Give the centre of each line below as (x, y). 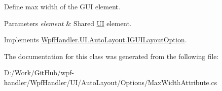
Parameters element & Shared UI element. (68, 23)
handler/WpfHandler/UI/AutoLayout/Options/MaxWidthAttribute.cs (111, 82)
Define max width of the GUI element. (62, 6)
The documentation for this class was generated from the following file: (111, 56)
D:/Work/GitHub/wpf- (39, 73)
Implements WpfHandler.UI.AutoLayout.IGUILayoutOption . (95, 40)
